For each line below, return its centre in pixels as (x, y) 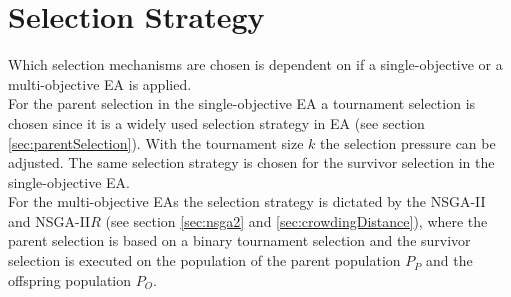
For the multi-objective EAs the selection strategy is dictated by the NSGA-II (247, 201)
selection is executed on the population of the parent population (204, 260)
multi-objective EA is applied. (100, 83)
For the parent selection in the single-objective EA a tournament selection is (242, 103)
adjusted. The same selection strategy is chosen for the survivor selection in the (251, 162)
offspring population (70, 279)
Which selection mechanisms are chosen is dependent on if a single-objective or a (255, 64)
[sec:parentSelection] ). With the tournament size (156, 142)
